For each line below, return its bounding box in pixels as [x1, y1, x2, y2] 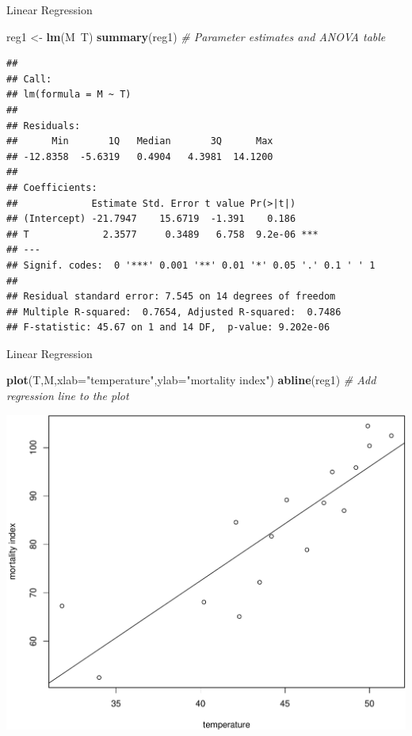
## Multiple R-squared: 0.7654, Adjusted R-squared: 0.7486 [6, 306, 341, 318]
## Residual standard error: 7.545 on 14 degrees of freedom [6, 291, 336, 303]
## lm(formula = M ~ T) [6, 89, 132, 101]
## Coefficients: [6, 181, 97, 193]
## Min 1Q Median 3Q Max [6, 135, 273, 147]
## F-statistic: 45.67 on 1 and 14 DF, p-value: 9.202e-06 [6, 322, 330, 334]
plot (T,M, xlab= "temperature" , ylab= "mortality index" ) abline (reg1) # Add [6, 372, 376, 388]
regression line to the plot [6, 387, 129, 404]
